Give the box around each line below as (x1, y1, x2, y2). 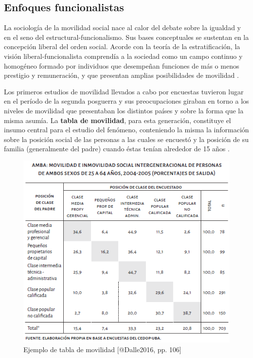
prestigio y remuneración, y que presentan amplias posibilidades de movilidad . (4, 70, 239, 80)
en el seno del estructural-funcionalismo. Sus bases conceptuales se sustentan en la (4, 32, 249, 42)
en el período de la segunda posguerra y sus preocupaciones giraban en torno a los (4, 96, 249, 106)
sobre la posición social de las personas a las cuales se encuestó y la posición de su (4, 134, 249, 144)
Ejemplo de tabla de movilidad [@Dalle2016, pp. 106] (23, 344, 181, 354)
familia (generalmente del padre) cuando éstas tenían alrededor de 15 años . (4, 143, 230, 154)
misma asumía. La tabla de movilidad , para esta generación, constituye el (4, 115, 231, 125)
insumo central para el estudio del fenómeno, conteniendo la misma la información (4, 125, 249, 135)
